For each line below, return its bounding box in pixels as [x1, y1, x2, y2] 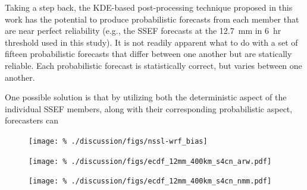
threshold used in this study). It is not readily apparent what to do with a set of [5, 36, 298, 48]
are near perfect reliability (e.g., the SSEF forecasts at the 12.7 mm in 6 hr [5, 24, 281, 37]
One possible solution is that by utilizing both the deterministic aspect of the [5, 91, 287, 103]
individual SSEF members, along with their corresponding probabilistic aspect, [5, 102, 293, 115]
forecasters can [5, 114, 59, 126]
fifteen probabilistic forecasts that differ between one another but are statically [5, 47, 292, 60]
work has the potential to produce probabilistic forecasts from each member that [5, 12, 299, 25]
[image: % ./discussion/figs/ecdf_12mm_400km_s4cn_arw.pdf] [29, 157, 272, 166]
